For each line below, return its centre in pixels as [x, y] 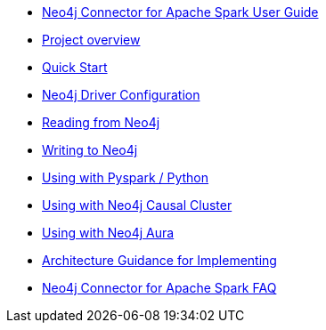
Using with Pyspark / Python [126, 177]
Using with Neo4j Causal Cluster [137, 205]
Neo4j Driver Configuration [121, 95]
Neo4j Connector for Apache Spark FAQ [159, 288]
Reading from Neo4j [101, 122]
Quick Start [75, 67]
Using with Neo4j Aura [108, 233]
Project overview [91, 40]
